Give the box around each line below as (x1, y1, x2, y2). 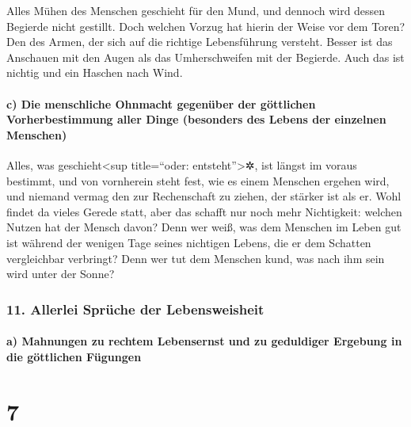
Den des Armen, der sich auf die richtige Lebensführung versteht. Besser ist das (6, 33, 393, 50)
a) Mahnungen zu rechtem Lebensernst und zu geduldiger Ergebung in (6, 333, 402, 349)
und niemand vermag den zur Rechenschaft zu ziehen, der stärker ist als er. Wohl (6, 188, 401, 204)
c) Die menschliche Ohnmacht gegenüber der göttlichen (6, 95, 316, 112)
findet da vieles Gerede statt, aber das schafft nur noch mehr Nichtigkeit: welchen (6, 203, 402, 219)
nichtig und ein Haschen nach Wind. (6, 64, 183, 81)
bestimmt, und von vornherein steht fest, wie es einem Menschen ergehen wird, (6, 172, 390, 189)
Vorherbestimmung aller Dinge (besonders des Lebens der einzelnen (6, 111, 386, 128)
